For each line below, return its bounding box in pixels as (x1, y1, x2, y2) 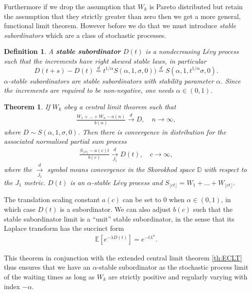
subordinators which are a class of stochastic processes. (4, 30, 167, 40)
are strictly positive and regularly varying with (108, 272, 248, 282)
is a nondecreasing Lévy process (145, 46, 239, 56)
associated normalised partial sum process (4, 136, 127, 146)
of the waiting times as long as (4, 272, 95, 282)
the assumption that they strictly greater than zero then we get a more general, (4, 11, 241, 21)
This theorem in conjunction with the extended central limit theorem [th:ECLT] (4, 252, 242, 262)
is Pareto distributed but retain (149, 1, 243, 11)
